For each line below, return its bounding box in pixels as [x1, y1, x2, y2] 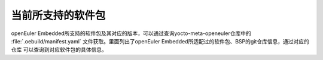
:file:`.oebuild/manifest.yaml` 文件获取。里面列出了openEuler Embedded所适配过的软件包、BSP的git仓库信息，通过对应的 [11, 37, 309, 45]
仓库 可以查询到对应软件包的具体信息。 [11, 46, 107, 53]
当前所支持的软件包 [11, 9, 106, 22]
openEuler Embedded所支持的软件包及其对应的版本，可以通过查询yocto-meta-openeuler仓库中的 [11, 30, 251, 37]
